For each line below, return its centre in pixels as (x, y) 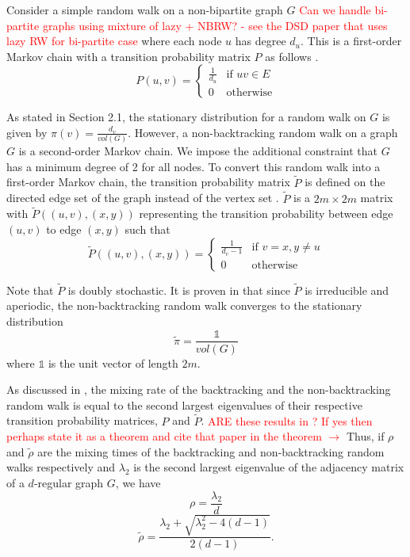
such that (148, 229)
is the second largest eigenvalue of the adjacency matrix (269, 467)
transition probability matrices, (82, 420)
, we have (138, 482)
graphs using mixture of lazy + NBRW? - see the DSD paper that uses (215, 25)
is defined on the (345, 182)
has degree (261, 41)
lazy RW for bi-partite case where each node (114, 41)
